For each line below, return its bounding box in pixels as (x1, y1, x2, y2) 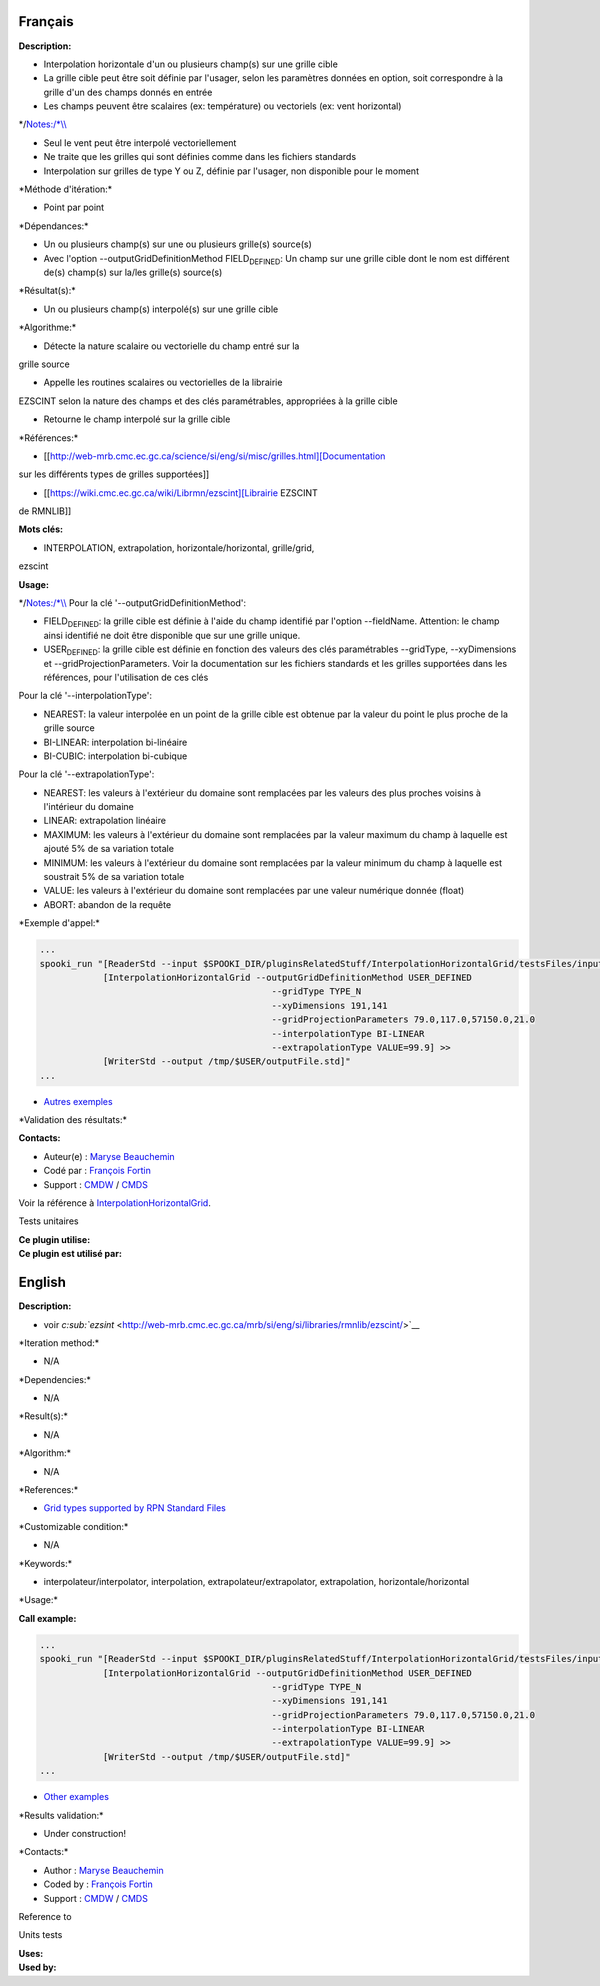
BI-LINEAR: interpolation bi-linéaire (43, 736, 188, 748)
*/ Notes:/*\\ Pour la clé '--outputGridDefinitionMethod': (18, 597, 247, 609)
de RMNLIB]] (18, 505, 72, 517)
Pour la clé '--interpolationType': (18, 690, 152, 702)
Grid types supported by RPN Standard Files (43, 1502, 227, 1514)
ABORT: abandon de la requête (43, 898, 172, 910)
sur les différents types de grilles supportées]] (18, 468, 210, 480)
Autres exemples (43, 1095, 114, 1107)
